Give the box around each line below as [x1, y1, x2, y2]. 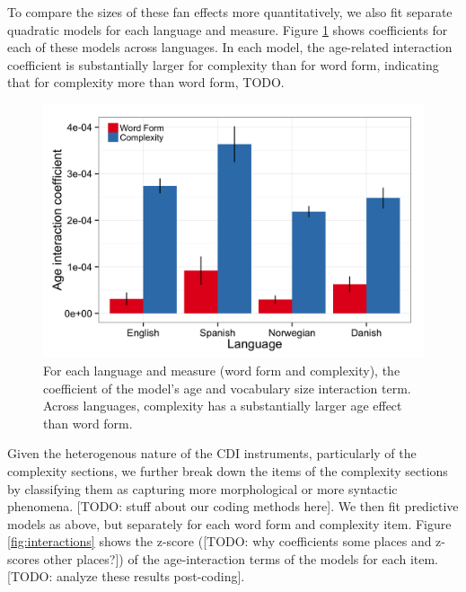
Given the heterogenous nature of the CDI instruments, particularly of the [7, 444, 417, 463]
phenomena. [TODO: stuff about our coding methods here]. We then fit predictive [7, 497, 459, 516]
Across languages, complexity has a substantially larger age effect [43, 396, 402, 415]
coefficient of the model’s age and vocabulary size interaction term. [43, 378, 411, 397]
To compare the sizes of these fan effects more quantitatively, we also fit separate [7, 3, 453, 21]
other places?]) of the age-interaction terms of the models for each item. [43, 549, 439, 568]
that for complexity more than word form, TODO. [7, 73, 285, 92]
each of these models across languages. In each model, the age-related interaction [7, 38, 453, 57]
